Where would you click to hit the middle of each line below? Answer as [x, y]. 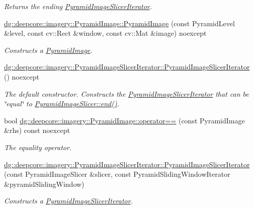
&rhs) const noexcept [37, 130]
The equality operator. [38, 147]
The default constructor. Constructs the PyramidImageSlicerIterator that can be [126, 93]
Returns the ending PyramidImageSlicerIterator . [78, 6]
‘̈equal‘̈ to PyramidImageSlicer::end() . [62, 103]
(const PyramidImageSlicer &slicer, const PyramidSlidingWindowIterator [117, 174]
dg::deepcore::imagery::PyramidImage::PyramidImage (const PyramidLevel [119, 23]
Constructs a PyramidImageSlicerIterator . [68, 201]
